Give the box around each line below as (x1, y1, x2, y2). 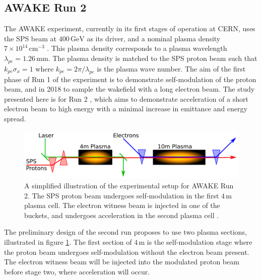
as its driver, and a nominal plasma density (87, 33, 221, 43)
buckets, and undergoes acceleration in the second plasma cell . (24, 209, 219, 220)
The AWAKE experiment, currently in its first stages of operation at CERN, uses (4, 23, 255, 34)
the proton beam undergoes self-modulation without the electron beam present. (4, 246, 249, 257)
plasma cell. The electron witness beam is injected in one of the (24, 200, 220, 211)
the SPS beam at (4, 33, 57, 43)
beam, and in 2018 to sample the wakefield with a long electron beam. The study (4, 84, 255, 94)
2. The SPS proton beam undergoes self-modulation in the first (24, 190, 219, 200)
